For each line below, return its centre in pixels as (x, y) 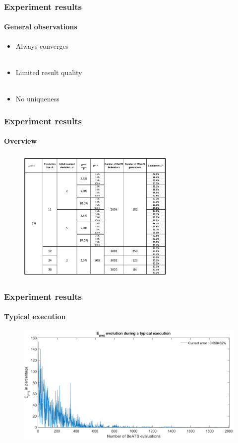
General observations (41, 27)
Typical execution (35, 316)
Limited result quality (49, 72)
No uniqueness (37, 99)
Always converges (42, 45)
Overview (21, 141)
